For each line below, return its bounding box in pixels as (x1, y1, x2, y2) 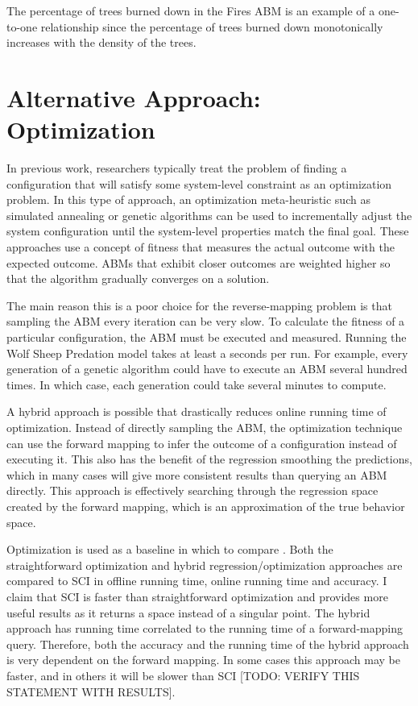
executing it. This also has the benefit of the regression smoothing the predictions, (6, 451, 412, 467)
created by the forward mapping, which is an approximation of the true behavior (6, 497, 405, 514)
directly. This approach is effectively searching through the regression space (6, 482, 379, 499)
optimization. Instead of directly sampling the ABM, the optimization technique (6, 419, 403, 435)
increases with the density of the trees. (6, 34, 197, 51)
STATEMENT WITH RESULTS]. (6, 683, 176, 700)
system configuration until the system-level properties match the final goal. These (6, 222, 409, 239)
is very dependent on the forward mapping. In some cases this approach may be (6, 651, 400, 668)
